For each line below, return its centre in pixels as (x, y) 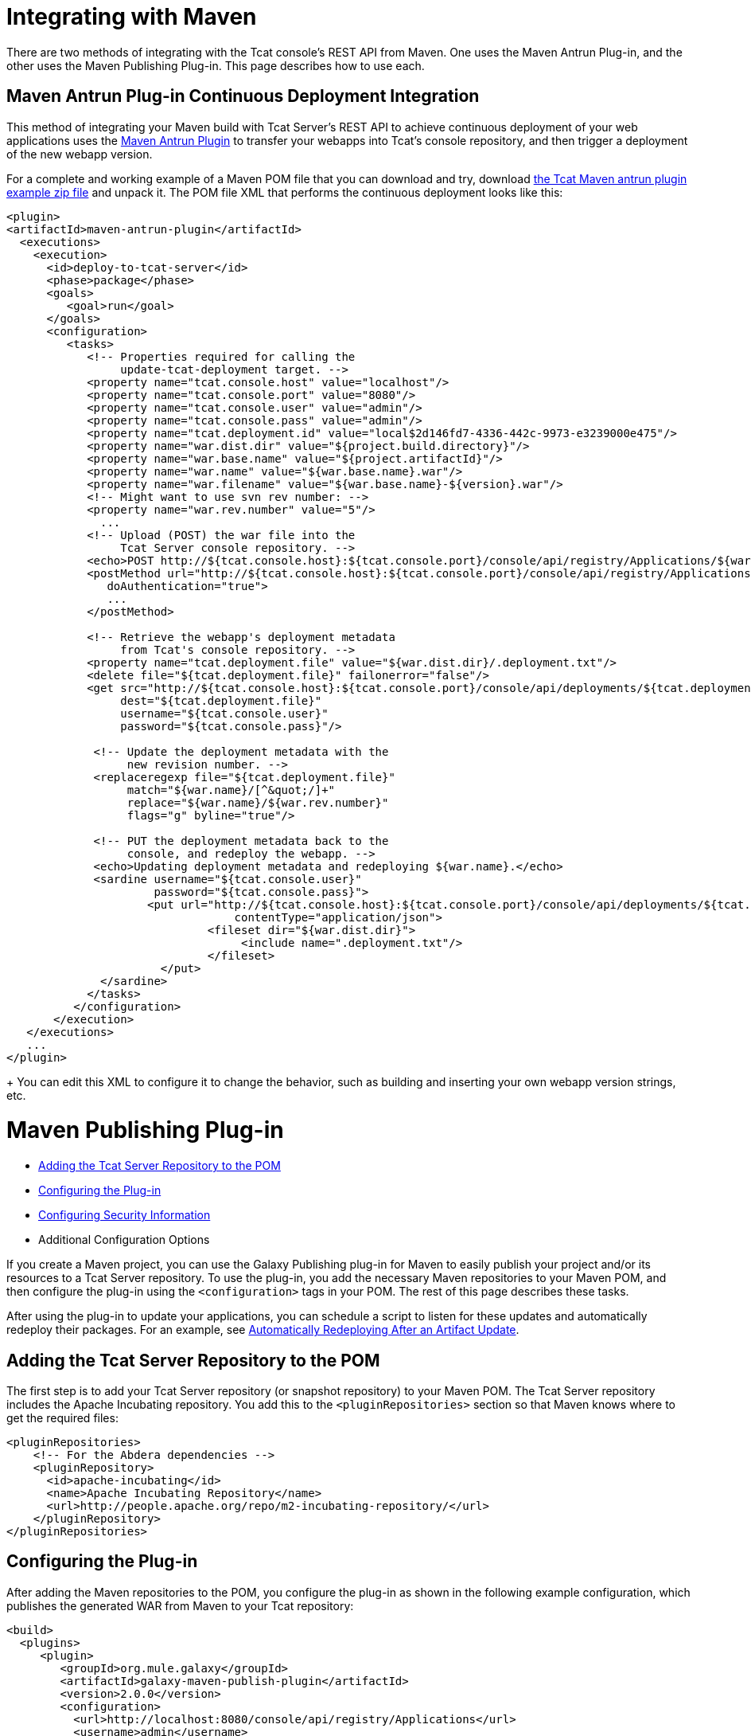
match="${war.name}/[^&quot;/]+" (231, 790)
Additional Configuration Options (124, 1240)
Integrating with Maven (132, 17)
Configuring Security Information (125, 1215)
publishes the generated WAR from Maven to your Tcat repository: (180, 1605)
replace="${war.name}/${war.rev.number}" (258, 802)
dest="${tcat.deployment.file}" (221, 700)
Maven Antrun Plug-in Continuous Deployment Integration (243, 96)
